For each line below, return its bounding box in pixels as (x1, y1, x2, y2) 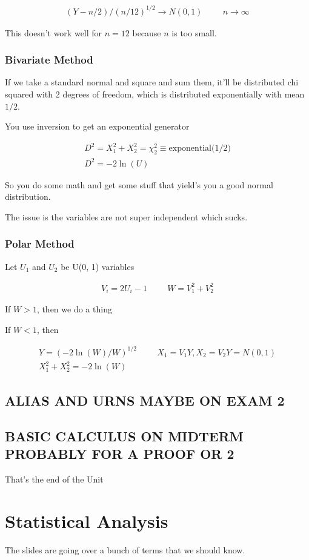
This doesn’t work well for (5, 26, 102, 39)
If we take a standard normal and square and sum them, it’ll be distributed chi (5, 76, 299, 88)
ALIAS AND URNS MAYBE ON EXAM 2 (5, 390, 285, 409)
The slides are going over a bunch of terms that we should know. (5, 543, 245, 556)
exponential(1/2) (168, 144, 231, 153)
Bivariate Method (5, 52, 93, 67)
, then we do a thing (36, 303, 112, 315)
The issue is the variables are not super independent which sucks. (5, 210, 248, 223)
